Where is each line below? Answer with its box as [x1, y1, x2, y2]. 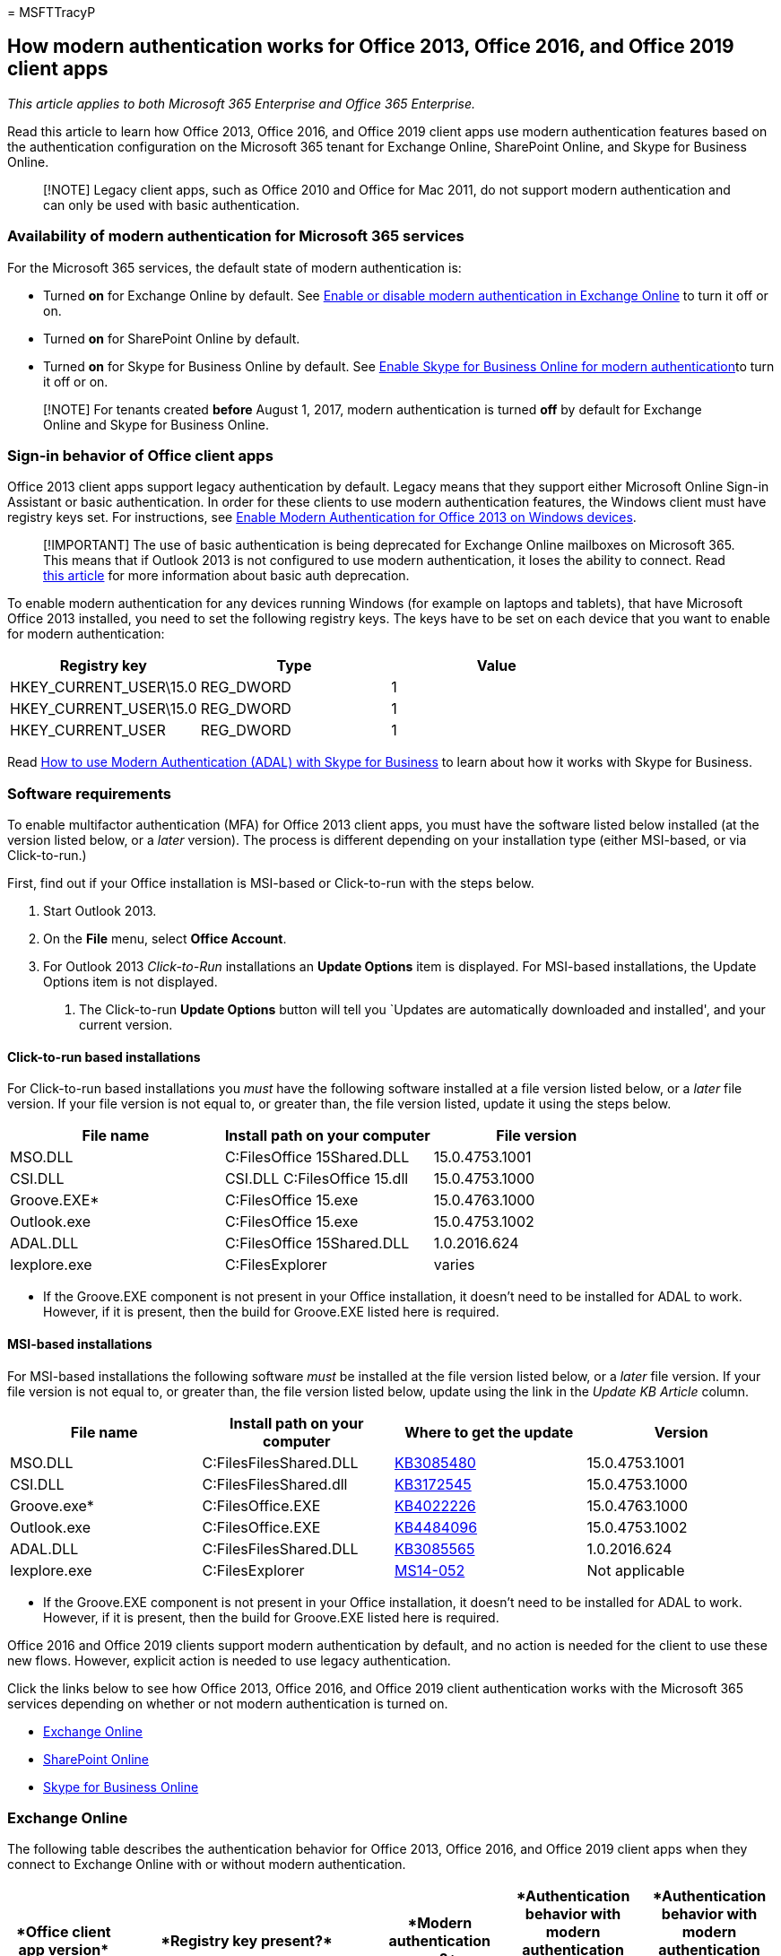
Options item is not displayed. [43, 974, 218, 990]
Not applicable [586, 1560, 685, 1579]
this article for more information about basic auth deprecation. [43, 568, 410, 584]
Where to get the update [404, 1422, 574, 1441]
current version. [79, 1017, 173, 1033]
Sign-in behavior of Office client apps [7, 446, 273, 465]
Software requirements [7, 784, 172, 803]
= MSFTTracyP [7, 4, 96, 20]
